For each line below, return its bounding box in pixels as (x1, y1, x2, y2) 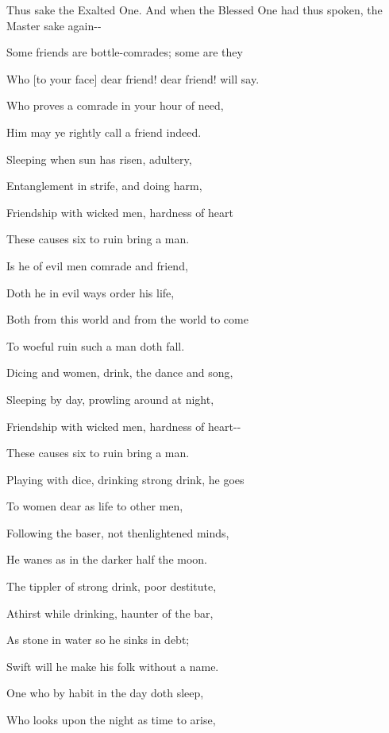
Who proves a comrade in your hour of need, (6, 97, 224, 114)
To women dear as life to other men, (6, 498, 183, 514)
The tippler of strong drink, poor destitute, (6, 578, 217, 595)
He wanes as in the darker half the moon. (6, 551, 207, 568)
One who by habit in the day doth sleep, (6, 685, 204, 701)
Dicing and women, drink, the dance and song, (6, 364, 233, 381)
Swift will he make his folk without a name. (6, 657, 219, 674)
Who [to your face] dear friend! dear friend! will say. (6, 70, 260, 87)
